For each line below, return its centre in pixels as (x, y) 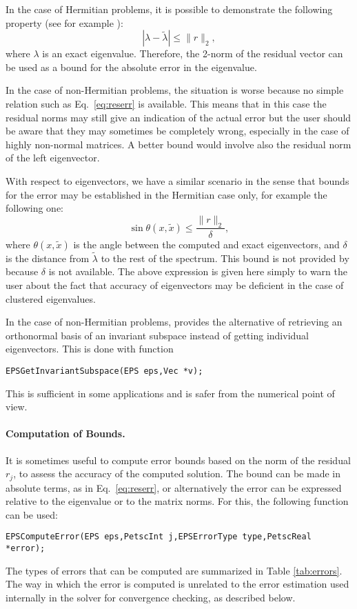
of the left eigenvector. (53, 158)
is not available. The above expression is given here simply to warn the (198, 271)
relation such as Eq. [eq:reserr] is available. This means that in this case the (166, 103)
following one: (35, 208)
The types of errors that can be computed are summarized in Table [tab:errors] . (174, 570)
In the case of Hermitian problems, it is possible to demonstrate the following (169, 9)
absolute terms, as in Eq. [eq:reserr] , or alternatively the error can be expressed (174, 487)
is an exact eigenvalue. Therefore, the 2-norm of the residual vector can (193, 53)
